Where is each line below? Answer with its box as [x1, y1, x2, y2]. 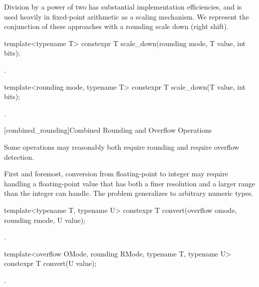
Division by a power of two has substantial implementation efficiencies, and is [4, 2, 242, 12]
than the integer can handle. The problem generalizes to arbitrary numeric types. [4, 188, 253, 198]
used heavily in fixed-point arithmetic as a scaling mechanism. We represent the [4, 11, 249, 22]
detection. [4, 151, 34, 162]
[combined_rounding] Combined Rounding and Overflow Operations [4, 125, 212, 135]
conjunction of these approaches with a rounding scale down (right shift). [4, 21, 229, 32]
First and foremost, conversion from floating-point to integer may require [4, 168, 228, 179]
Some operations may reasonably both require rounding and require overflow [4, 141, 239, 152]
